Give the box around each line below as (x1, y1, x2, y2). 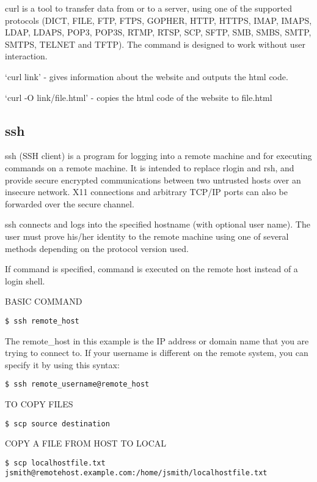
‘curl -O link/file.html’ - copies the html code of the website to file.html (5, 91, 272, 103)
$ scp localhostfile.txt (5, 458, 106, 467)
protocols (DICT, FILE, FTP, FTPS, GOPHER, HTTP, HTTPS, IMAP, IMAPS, (5, 13, 312, 26)
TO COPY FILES (5, 397, 73, 410)
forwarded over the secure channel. (5, 197, 134, 210)
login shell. (5, 274, 45, 287)
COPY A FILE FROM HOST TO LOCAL (5, 437, 167, 450)
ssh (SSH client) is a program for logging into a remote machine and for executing (5, 149, 312, 162)
